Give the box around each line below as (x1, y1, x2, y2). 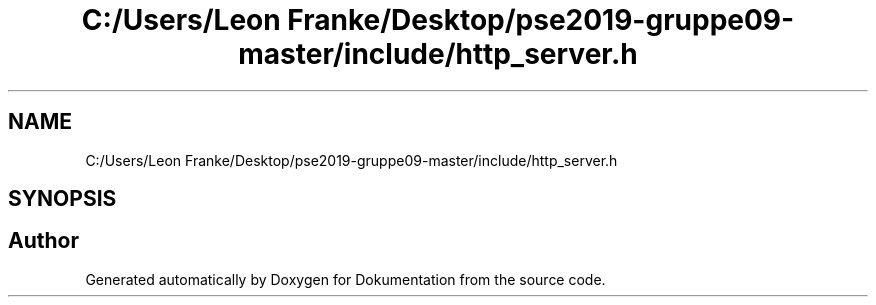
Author (8, 228, 79, 254)
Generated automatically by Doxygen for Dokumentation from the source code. (85, 270, 606, 288)
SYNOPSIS (8, 186, 117, 212)
